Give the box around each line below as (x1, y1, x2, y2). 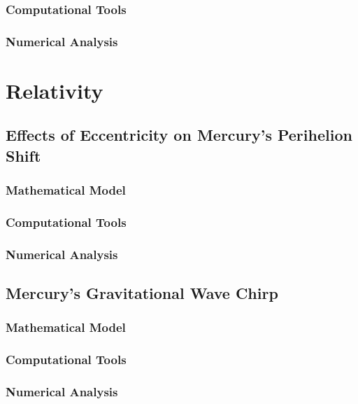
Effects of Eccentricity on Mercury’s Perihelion (6, 124, 352, 146)
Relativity (6, 76, 103, 104)
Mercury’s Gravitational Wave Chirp (6, 282, 278, 304)
